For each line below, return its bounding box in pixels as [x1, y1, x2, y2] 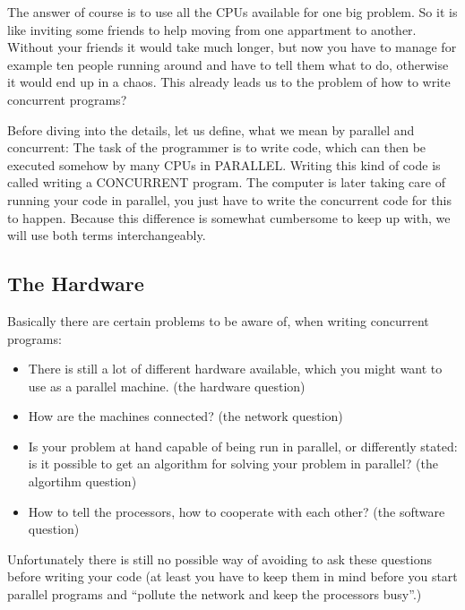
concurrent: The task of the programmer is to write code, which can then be [7, 138, 426, 157]
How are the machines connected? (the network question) [28, 407, 343, 425]
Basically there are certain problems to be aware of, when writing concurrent [7, 311, 429, 330]
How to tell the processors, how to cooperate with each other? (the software [28, 502, 445, 520]
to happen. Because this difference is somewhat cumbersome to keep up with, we [7, 208, 451, 227]
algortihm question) [28, 472, 137, 491]
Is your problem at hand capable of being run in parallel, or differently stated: [28, 436, 458, 455]
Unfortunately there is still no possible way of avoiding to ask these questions [7, 549, 432, 568]
